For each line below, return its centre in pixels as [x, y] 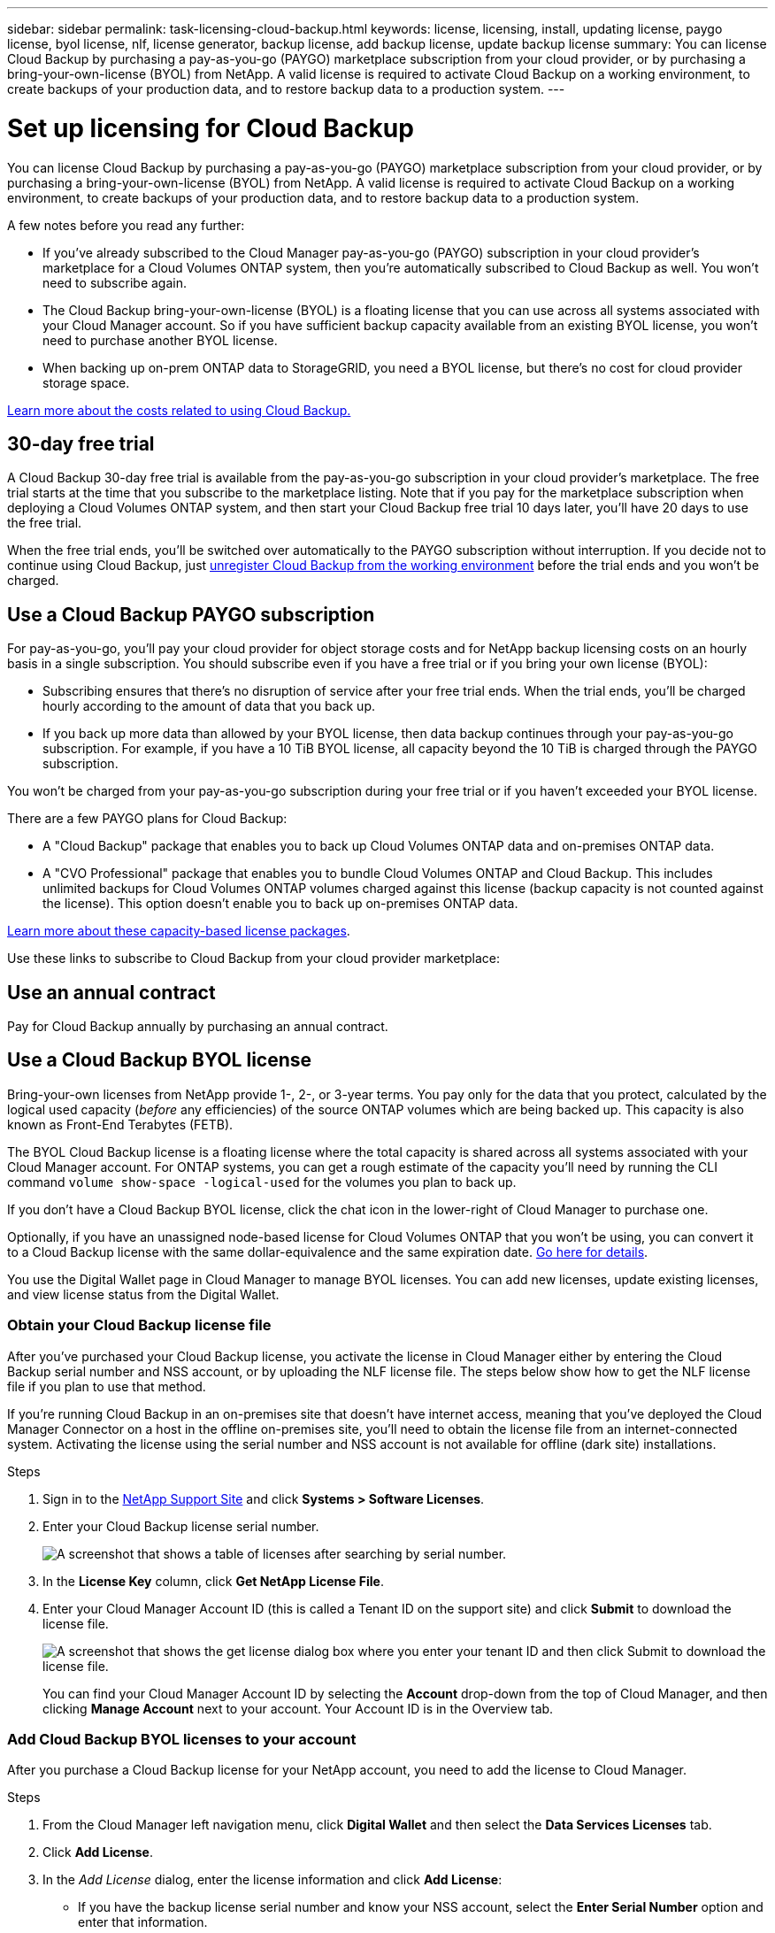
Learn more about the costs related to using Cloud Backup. [179, 410]
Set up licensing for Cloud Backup [211, 128]
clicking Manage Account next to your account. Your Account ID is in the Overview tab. [298, 1708]
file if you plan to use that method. [107, 1386]
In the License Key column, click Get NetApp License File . [213, 1581]
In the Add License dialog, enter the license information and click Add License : [272, 1880]
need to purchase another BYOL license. [160, 340]
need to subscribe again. [115, 282]
